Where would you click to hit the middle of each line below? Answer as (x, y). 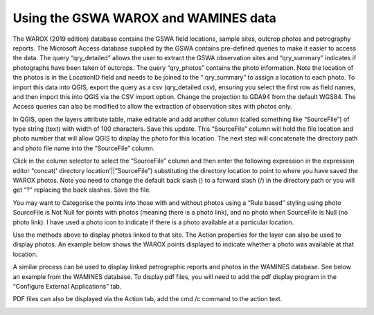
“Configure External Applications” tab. (67, 286)
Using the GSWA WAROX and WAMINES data (144, 18)
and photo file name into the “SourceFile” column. (84, 148)
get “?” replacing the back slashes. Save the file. (82, 190)
